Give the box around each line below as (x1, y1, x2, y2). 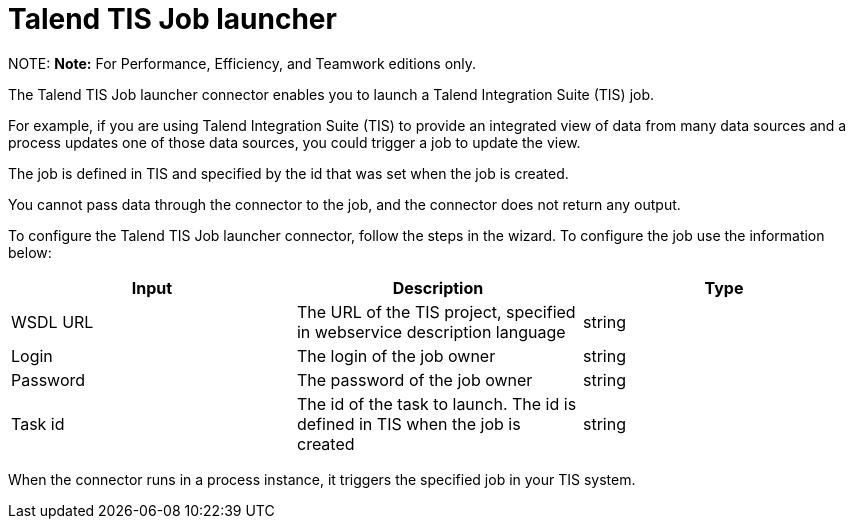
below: (8, 243, 52, 261)
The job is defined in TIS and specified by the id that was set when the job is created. (8, 164, 569, 182)
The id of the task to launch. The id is (296, 393, 577, 414)
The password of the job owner (296, 369, 533, 390)
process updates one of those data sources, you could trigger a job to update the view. (8, 133, 581, 151)
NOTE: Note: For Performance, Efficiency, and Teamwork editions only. (8, 54, 477, 72)
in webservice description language (296, 321, 566, 342)
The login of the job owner (296, 345, 496, 366)
